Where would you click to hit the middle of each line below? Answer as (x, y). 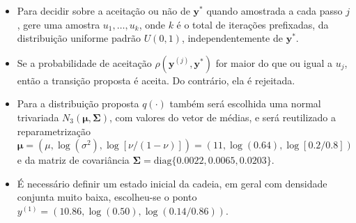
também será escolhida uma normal (245, 103)
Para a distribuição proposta (78, 103)
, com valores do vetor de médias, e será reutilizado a (223, 117)
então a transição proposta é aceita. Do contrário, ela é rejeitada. (156, 80)
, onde (152, 24)
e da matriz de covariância (73, 160)
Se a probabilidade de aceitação (84, 62)
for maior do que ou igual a (274, 62)
